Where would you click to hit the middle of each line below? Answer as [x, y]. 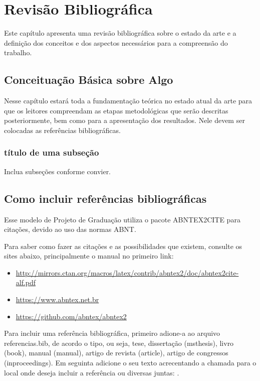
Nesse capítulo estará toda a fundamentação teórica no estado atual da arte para [128, 101]
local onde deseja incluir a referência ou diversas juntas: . [92, 372]
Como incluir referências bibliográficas [105, 198]
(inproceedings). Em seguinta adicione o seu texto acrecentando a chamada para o [130, 363]
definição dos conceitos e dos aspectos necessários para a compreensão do [116, 42]
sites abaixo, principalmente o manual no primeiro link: [89, 256]
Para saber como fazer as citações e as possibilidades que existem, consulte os [123, 246]
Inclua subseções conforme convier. [58, 171]
